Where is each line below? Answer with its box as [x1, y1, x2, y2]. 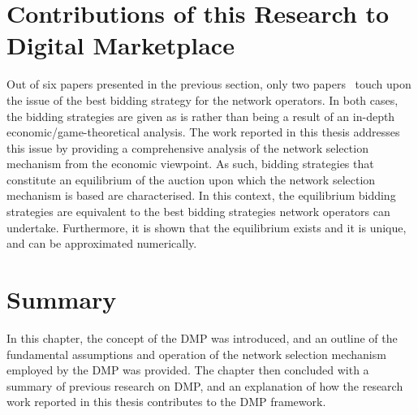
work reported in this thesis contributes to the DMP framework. [6, 393, 326, 410]
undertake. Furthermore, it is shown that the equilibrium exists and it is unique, [6, 218, 407, 236]
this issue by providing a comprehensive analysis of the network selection [6, 139, 368, 156]
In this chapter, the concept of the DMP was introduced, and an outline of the [6, 329, 398, 346]
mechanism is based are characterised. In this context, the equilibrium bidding [6, 187, 396, 204]
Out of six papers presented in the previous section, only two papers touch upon [6, 76, 412, 93]
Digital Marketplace [6, 28, 235, 62]
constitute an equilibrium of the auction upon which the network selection [6, 171, 376, 188]
